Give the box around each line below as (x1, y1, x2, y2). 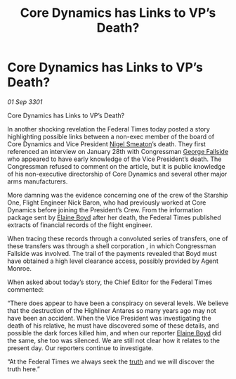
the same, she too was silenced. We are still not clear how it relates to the (7, 336, 220, 345)
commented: (7, 285, 44, 293)
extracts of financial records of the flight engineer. (7, 220, 153, 229)
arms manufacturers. (7, 177, 68, 186)
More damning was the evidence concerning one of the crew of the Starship (7, 191, 228, 199)
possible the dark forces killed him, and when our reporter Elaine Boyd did (7, 328, 222, 337)
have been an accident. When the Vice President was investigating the (7, 314, 212, 322)
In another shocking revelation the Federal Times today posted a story (7, 124, 211, 133)
